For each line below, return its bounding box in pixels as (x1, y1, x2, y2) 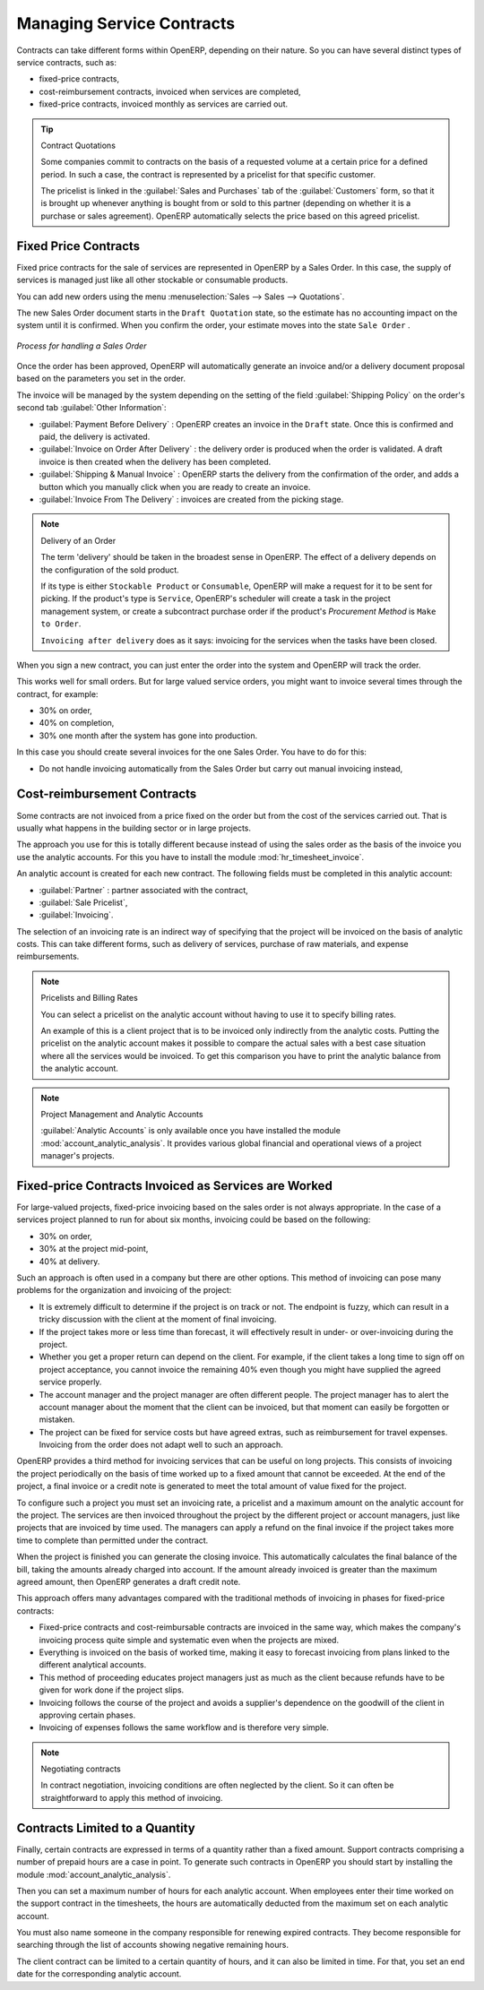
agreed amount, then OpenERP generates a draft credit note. (16, 1576, 241, 1587)
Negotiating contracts (40, 1763, 121, 1774)
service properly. (39, 1376, 102, 1388)
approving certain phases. (39, 1710, 136, 1720)
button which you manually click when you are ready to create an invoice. (39, 481, 311, 492)
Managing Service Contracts (16, 13, 236, 33)
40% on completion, (39, 718, 115, 728)
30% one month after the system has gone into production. (39, 730, 258, 741)
